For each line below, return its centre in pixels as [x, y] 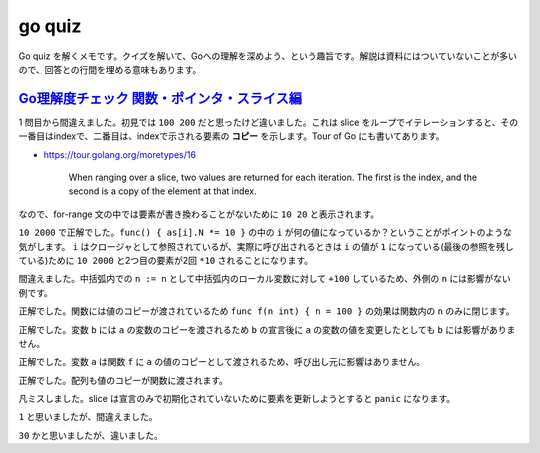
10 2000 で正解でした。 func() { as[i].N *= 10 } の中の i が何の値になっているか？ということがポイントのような [265, 232]
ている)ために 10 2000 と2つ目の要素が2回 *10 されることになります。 [166, 260]
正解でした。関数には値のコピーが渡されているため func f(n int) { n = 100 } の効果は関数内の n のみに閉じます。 [266, 311]
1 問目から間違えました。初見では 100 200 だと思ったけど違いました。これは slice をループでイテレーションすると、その [268, 122]
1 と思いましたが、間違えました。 [88, 417]
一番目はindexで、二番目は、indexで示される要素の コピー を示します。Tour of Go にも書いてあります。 [231, 136]
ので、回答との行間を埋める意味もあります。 [110, 69]
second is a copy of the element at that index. [162, 191]
